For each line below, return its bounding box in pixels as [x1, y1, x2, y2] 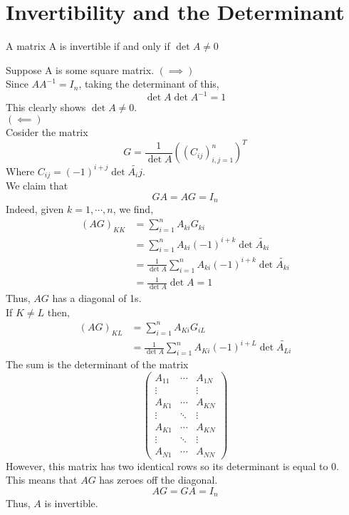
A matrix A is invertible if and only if [6, 38, 170, 53]
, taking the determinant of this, [78, 76, 219, 91]
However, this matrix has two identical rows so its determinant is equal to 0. [6, 458, 340, 473]
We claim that [6, 178, 68, 193]
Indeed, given [6, 202, 64, 217]
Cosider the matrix [6, 125, 88, 139]
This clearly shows [6, 100, 86, 115]
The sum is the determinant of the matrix [6, 356, 189, 371]
